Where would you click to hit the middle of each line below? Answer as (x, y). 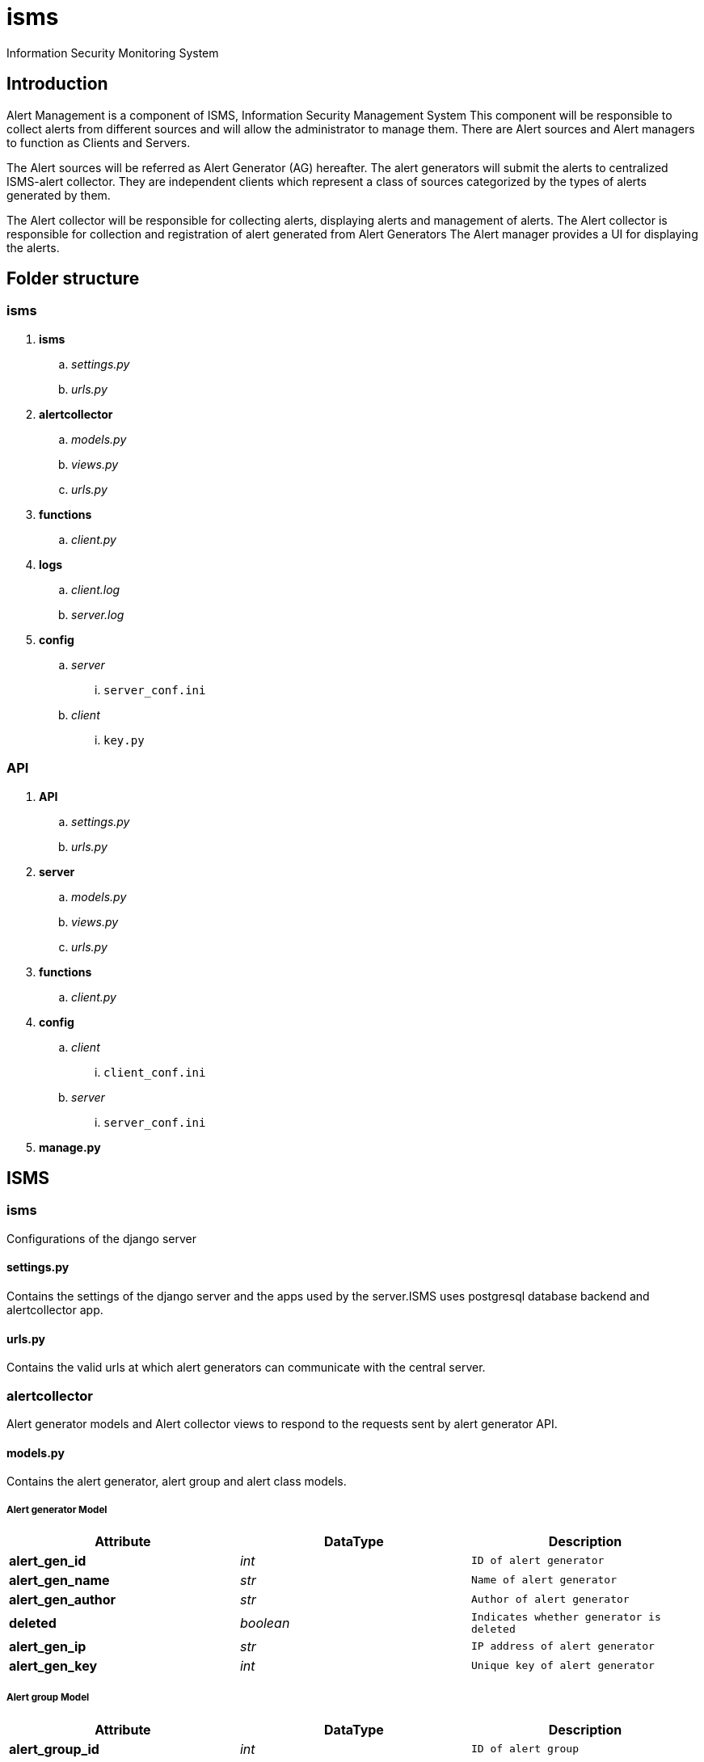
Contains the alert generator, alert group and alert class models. (177, 1482)
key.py (124, 740)
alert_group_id (54, 1749)
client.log (96, 589)
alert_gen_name (59, 1580)
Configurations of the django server (101, 1238)
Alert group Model (48, 1698)
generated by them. (59, 195)
